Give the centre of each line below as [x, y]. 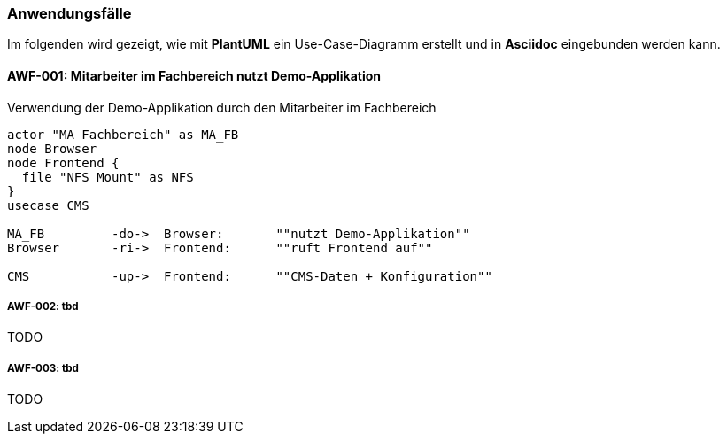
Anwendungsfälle [70, 13]
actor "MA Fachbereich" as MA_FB [123, 134]
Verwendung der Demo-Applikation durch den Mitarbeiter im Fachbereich [222, 107]
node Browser [52, 148]
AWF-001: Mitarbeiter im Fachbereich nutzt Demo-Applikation [194, 75]
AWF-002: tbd [43, 306]
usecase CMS [48, 205]
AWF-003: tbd [43, 368]
